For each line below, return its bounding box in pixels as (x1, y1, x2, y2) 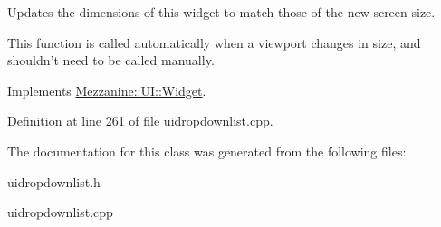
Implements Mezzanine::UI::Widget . (7, 80, 206, 99)
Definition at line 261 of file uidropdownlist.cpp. (7, 111, 273, 130)
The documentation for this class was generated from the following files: (7, 141, 407, 160)
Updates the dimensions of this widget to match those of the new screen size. (7, 3, 436, 21)
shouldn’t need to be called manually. (7, 51, 215, 70)
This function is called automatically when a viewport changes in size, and (7, 33, 421, 52)
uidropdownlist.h (7, 172, 101, 191)
